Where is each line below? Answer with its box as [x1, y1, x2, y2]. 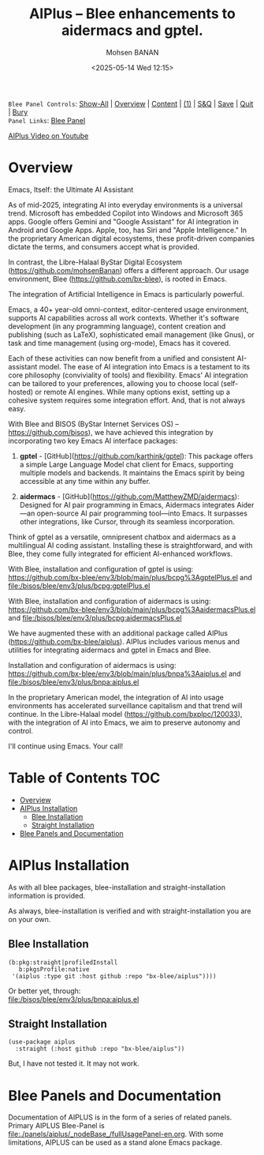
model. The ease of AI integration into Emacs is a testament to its [39, 362, 251, 371]
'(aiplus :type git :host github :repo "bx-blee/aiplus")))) [11, 972, 217, 980]
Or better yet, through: [8, 986, 81, 996]
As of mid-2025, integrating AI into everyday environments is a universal [8, 200, 243, 209]
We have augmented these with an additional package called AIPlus [8, 628, 229, 638]
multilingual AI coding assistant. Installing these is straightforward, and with [8, 540, 253, 549]
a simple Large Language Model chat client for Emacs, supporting [19, 459, 234, 469]
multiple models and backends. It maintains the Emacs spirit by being [19, 467, 245, 478]
